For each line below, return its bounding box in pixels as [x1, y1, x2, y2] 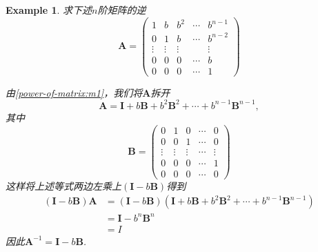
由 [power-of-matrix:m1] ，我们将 [6, 85, 143, 99]
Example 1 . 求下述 [6, 3, 92, 17]
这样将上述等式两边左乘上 [6, 178, 121, 193]
